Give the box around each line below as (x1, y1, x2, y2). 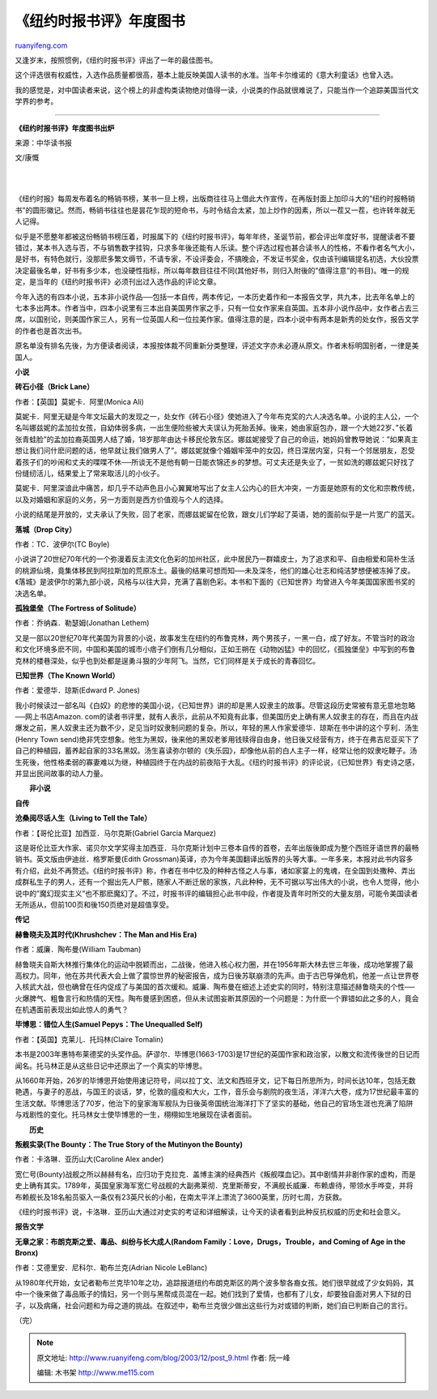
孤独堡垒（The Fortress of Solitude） (15, 603, 141, 612)
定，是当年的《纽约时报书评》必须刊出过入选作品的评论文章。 (15, 277, 221, 287)
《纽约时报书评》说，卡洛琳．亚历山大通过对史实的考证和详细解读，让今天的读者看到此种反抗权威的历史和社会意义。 (15, 1207, 405, 1217)
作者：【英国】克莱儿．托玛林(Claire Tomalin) (15, 1034, 163, 1044)
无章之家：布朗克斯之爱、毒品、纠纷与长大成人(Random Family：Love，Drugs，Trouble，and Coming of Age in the (15, 1237, 406, 1247)
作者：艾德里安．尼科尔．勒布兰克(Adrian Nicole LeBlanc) (15, 1263, 208, 1272)
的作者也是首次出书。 (15, 325, 87, 336)
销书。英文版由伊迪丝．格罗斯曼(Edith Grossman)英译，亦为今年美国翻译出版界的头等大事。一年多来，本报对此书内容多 (15, 854, 414, 864)
